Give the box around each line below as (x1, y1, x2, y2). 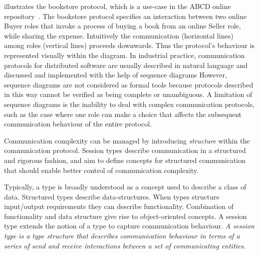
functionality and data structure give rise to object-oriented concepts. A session (4, 210, 247, 221)
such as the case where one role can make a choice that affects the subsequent (4, 108, 242, 119)
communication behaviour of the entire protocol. (4, 118, 152, 129)
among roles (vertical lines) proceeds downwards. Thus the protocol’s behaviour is (4, 40, 255, 50)
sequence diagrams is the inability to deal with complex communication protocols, (4, 98, 255, 109)
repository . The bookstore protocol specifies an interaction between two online (4, 10, 247, 21)
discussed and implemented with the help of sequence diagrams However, (4, 69, 227, 80)
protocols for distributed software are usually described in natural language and (4, 59, 248, 70)
